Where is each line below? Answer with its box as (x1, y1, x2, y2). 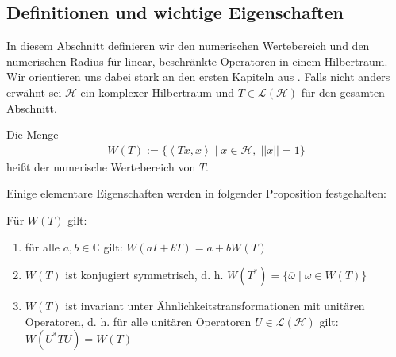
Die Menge (6, 126, 59, 143)
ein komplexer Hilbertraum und (80, 83, 235, 100)
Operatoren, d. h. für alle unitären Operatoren (25, 313, 252, 329)
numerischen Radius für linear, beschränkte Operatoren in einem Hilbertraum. (6, 52, 388, 69)
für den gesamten (301, 83, 385, 100)
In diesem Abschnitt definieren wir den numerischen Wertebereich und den (6, 37, 370, 54)
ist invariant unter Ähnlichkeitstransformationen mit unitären (65, 297, 365, 314)
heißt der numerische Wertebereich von (6, 158, 196, 175)
